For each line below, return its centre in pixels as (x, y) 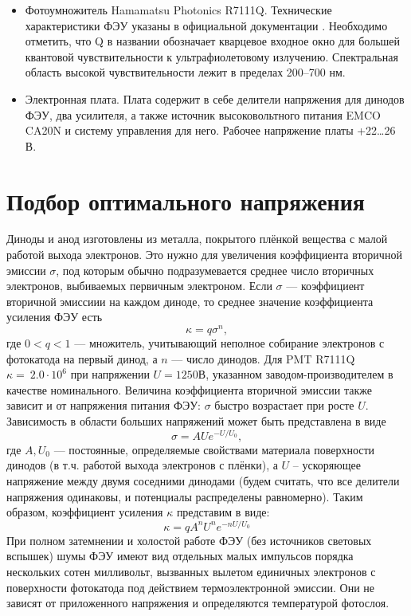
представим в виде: (223, 512)
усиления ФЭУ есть (55, 317)
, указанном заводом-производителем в (299, 374)
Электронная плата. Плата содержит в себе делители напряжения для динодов (215, 98)
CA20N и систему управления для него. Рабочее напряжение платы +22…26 (210, 130)
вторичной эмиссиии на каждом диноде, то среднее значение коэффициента (190, 301)
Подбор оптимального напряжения (186, 200)
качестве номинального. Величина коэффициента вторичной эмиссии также (190, 389)
